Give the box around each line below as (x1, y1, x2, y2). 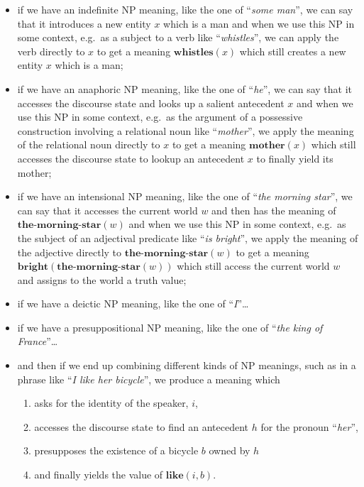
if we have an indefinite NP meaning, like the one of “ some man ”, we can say (17, 2, 353, 16)
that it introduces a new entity (17, 16, 151, 31)
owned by (209, 443, 250, 458)
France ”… (17, 334, 58, 349)
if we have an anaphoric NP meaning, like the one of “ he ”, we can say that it (17, 81, 353, 96)
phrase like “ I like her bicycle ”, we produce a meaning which (17, 371, 280, 386)
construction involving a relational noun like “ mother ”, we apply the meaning (17, 123, 354, 138)
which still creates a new (239, 43, 346, 58)
